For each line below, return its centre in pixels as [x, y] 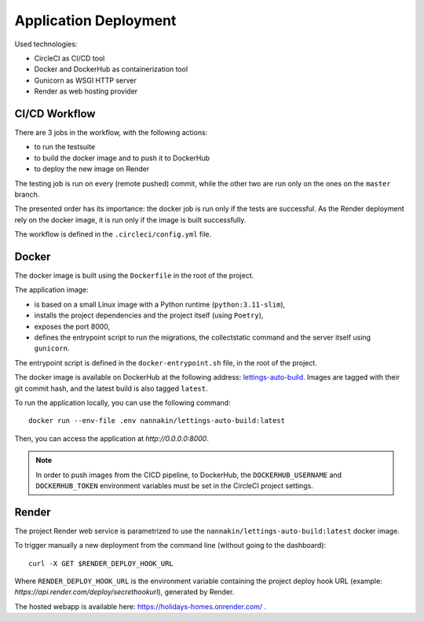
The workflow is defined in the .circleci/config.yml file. [113, 234]
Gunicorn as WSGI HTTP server [86, 80]
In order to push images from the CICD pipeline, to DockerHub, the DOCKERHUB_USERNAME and [188, 475]
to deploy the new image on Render [91, 169]
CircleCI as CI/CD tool [69, 58]
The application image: [52, 290]
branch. [27, 194]
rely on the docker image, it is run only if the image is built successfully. [130, 219]
